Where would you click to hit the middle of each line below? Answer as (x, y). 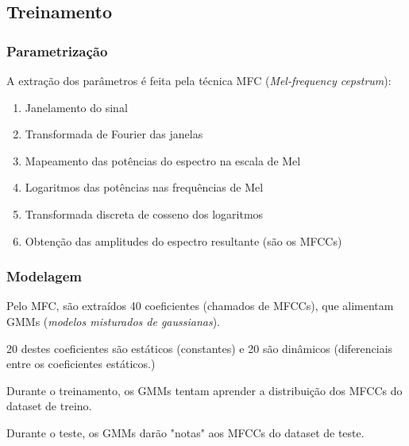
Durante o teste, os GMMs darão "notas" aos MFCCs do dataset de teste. (185, 432)
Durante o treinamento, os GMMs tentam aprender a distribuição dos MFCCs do (204, 390)
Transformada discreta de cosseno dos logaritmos (144, 213)
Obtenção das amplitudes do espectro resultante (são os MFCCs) (183, 240)
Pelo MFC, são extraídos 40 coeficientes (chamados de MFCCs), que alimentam (200, 306)
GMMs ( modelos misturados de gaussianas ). (114, 321)
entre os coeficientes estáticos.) (81, 364)
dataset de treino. (49, 406)
